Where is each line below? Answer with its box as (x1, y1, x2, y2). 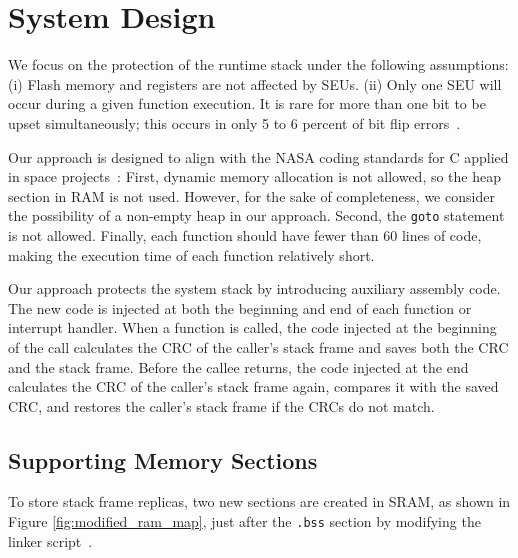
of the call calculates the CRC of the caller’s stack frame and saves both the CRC (8, 336, 509, 357)
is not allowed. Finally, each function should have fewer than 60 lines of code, (8, 224, 482, 245)
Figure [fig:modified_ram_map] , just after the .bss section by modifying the (8, 511, 481, 532)
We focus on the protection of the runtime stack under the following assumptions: (8, 54, 509, 75)
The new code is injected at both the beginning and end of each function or (8, 297, 472, 318)
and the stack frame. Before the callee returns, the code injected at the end (8, 356, 469, 377)
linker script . (8, 530, 93, 551)
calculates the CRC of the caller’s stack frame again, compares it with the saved (8, 376, 499, 397)
